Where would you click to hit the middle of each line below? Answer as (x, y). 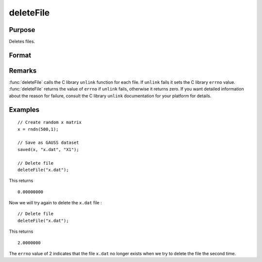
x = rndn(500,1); (38, 129)
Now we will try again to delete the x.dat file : (55, 203)
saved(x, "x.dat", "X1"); (49, 149)
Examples (24, 110)
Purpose (22, 30)
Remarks (23, 70)
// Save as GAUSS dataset (49, 143)
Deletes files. (22, 42)
